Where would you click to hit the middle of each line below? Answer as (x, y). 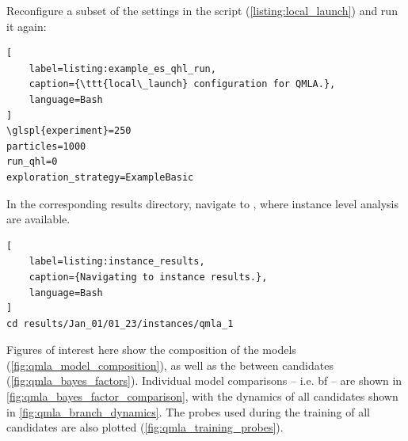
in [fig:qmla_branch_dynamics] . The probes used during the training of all (188, 411)
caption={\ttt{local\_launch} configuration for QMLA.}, (182, 84)
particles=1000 (46, 146)
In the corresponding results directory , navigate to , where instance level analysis (202, 203)
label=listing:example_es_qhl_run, (122, 68)
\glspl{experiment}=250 (69, 131)
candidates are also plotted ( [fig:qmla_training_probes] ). (145, 427)
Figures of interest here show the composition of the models (151, 350)
